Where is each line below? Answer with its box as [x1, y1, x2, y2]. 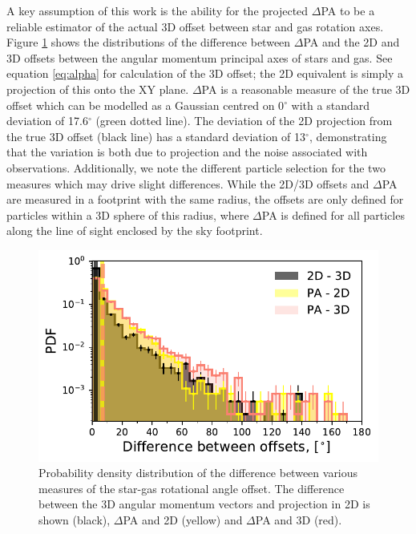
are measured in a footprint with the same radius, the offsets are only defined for [6, 191, 404, 208]
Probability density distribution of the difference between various [38, 464, 358, 481]
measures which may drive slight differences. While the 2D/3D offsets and [6, 175, 370, 192]
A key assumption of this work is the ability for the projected [6, 2, 309, 18]
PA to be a [321, 2, 375, 18]
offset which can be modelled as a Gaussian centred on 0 [6, 96, 285, 113]
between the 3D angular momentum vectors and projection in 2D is [38, 496, 370, 512]
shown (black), [38, 512, 111, 528]
